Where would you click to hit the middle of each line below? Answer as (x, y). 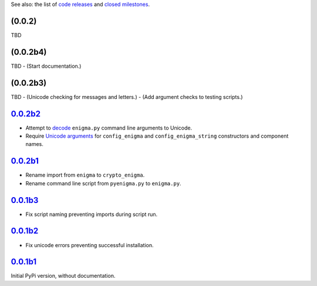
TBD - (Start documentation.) (46, 66)
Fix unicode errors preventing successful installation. (90, 245)
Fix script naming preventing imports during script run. (92, 214)
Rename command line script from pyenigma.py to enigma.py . (103, 183)
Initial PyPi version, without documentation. (63, 276)
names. (34, 144)
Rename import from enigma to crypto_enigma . (85, 175)
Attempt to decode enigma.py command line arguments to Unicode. (109, 128)
